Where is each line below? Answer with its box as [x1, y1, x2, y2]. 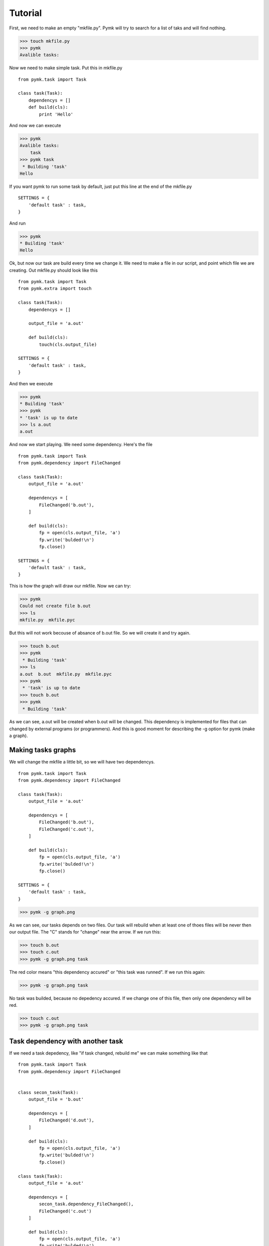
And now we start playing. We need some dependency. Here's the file [9, 442, 153, 448]
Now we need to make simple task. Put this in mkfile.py [9, 65, 123, 71]
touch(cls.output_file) [39, 341, 97, 347]
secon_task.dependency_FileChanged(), [39, 1201, 134, 1207]
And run [9, 220, 26, 226]
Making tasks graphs [9, 746, 76, 755]
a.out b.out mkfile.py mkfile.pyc [19, 671, 112, 677]
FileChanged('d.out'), [39, 1117, 95, 1123]
